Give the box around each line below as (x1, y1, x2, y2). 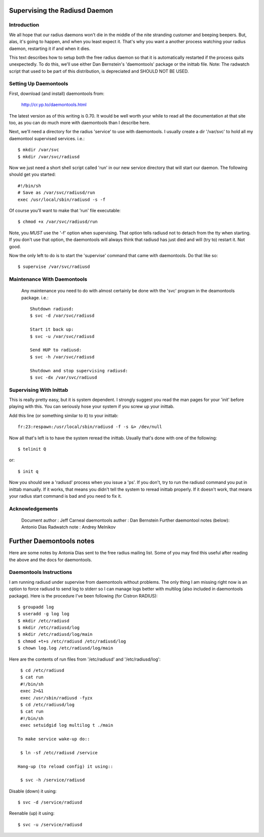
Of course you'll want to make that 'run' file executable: (9, 207, 121, 213)
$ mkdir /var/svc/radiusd (18, 154, 80, 159)
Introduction (9, 22, 39, 28)
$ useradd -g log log (18, 611, 69, 617)
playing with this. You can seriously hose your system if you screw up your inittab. (9, 404, 175, 409)
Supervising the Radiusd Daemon (9, 6, 113, 15)
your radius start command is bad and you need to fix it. (9, 493, 122, 499)
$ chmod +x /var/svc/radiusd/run (18, 219, 98, 225)
